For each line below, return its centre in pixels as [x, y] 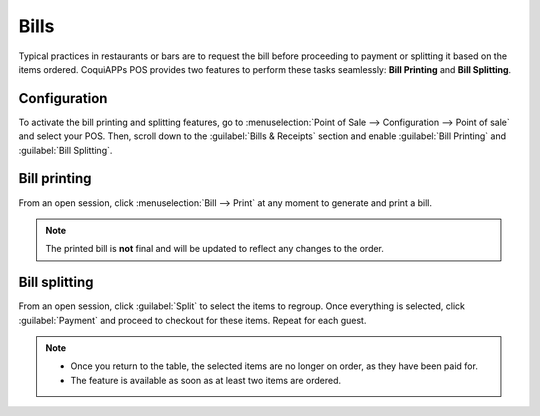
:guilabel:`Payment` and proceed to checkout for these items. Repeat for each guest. [192, 320]
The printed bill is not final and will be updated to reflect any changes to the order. [215, 249]
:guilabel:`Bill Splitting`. [65, 150]
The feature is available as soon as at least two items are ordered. [206, 380]
